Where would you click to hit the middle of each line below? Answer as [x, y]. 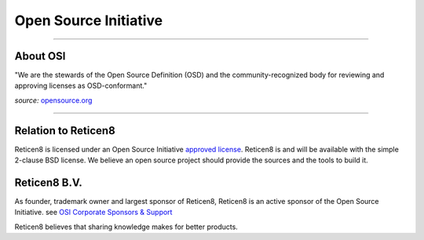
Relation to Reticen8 [65, 131]
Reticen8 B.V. [48, 182]
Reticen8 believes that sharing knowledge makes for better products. [126, 227]
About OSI [40, 56]
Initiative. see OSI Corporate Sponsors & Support [93, 213]
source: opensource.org [53, 100]
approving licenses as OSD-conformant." [81, 85]
